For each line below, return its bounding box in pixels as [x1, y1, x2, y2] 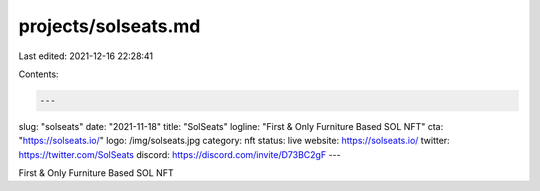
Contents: [18, 68, 59, 80]
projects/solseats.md [18, 15, 201, 37]
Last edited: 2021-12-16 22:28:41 [18, 50, 154, 62]
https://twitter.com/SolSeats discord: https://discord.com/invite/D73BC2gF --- [18, 148, 341, 160]
